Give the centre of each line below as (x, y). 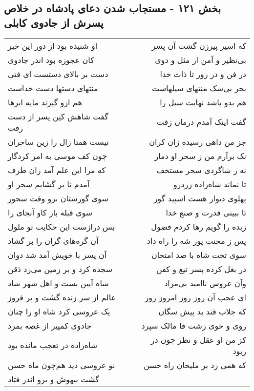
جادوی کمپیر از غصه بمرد (50, 325)
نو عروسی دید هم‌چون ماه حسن (62, 365)
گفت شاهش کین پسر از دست (58, 116)
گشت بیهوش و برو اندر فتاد (53, 379)
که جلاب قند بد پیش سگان (202, 311)
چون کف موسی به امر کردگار (57, 156)
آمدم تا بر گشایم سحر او (49, 184)
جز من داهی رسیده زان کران (198, 141)
